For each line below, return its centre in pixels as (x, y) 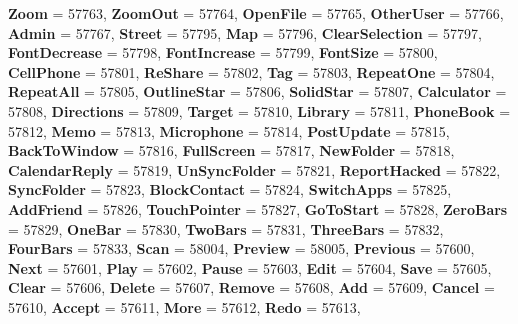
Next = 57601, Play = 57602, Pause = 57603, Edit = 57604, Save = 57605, (250, 267)
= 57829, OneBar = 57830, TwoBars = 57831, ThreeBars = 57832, (226, 228)
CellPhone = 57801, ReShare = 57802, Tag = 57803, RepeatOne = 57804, (251, 71)
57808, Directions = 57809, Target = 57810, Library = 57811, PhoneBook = (259, 110)
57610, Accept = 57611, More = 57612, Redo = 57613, (184, 306)
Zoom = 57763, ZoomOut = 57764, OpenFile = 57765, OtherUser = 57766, (256, 13)
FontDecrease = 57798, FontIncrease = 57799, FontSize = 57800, (223, 52)
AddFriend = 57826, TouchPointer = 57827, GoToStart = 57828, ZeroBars (258, 208)
